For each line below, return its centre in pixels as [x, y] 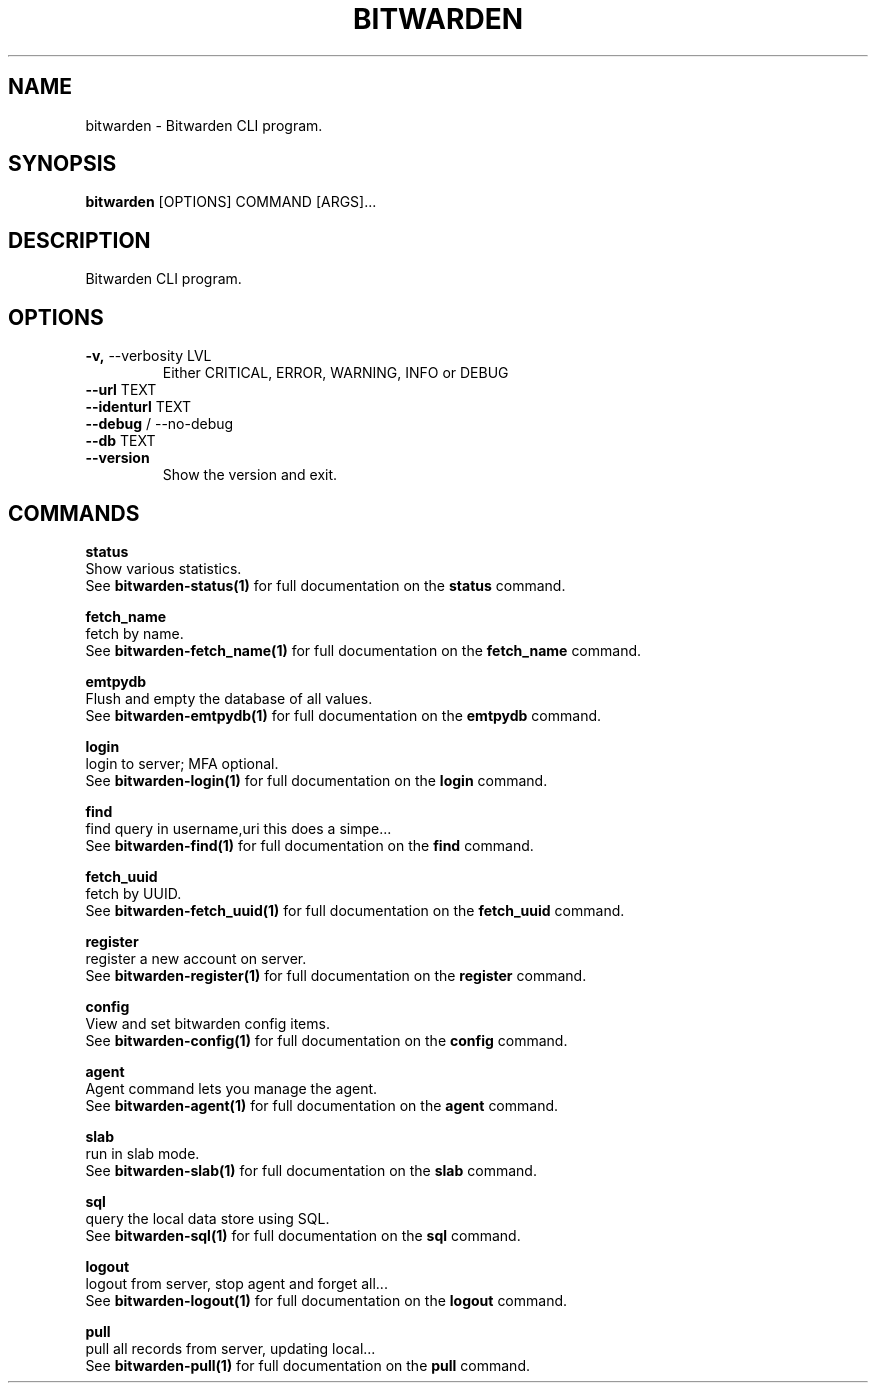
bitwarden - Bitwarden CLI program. [204, 125]
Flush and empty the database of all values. [229, 698]
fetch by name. [134, 633]
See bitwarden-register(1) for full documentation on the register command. [336, 975]
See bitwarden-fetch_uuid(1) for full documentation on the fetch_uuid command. [355, 910]
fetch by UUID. [133, 893]
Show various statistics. [163, 568]
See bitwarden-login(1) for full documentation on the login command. [316, 780]
